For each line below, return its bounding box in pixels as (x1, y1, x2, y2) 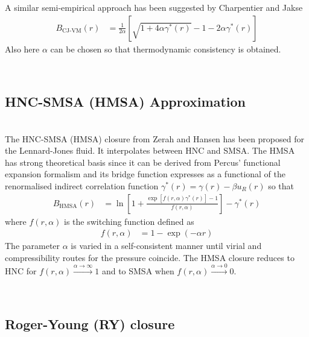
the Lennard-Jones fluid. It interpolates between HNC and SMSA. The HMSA (5, 144, 295, 157)
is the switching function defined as (64, 215, 194, 227)
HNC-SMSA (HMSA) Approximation (5, 92, 246, 111)
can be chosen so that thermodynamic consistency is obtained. (50, 42, 281, 55)
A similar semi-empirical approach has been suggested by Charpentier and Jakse (5, 1, 303, 13)
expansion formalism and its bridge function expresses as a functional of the (5, 168, 286, 180)
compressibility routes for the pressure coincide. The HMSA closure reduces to (5, 251, 295, 263)
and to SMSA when (101, 265, 174, 277)
